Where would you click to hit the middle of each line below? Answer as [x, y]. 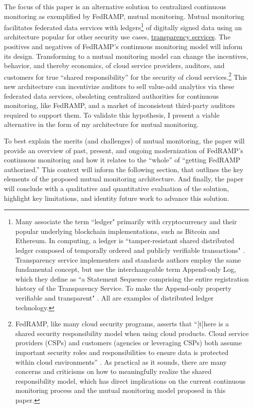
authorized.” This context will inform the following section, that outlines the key [124, 169]
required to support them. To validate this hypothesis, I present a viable [112, 115]
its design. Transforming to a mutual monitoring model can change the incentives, [126, 56]
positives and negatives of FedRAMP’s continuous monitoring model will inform [123, 46]
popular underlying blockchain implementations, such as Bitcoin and [117, 231]
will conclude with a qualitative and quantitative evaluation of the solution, [117, 188]
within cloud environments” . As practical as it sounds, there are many [121, 362]
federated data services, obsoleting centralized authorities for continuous [111, 96]
